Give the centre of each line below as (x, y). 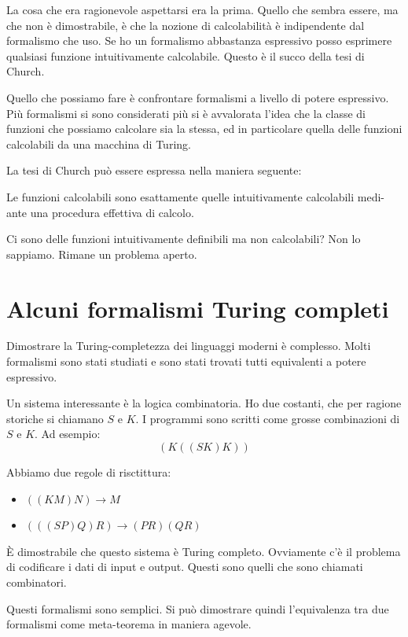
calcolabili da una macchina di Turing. (99, 144)
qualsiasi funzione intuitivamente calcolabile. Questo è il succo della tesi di (186, 55)
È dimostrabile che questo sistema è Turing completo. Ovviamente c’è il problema (204, 551)
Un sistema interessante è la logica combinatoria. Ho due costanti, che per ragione (204, 403)
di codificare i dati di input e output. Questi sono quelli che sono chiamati (185, 567)
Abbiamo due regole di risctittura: (89, 472)
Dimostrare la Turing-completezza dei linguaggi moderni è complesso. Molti (189, 346)
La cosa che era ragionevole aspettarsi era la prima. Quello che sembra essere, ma (202, 9)
